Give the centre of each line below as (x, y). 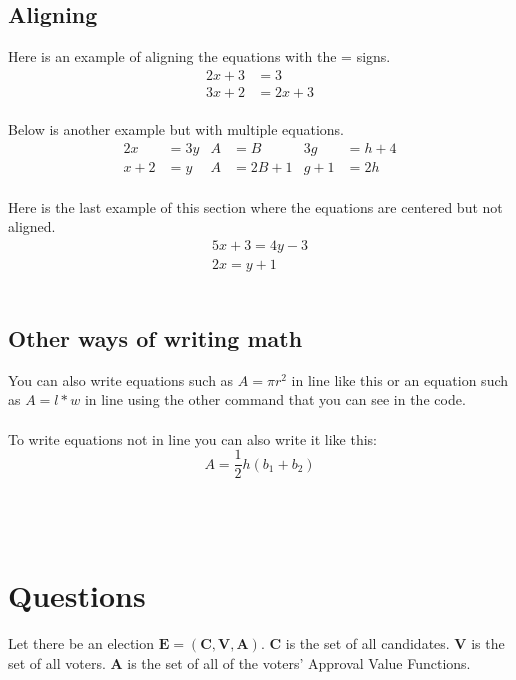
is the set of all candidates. (367, 643)
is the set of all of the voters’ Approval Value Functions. (299, 662)
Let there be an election (81, 643)
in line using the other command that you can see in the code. (275, 399)
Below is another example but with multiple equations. (176, 129)
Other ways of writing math (155, 337)
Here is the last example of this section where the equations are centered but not (255, 206)
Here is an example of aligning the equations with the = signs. (199, 56)
